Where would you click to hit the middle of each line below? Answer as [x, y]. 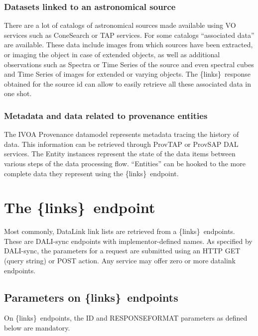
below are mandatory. [37, 328]
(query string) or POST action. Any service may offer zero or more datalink [120, 261]
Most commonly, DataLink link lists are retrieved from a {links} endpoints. [120, 231]
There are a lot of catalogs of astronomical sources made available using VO [120, 25]
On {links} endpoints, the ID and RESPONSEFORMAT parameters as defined [126, 318]
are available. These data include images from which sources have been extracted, [129, 45]
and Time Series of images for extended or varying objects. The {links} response [127, 74]
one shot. [18, 93]
